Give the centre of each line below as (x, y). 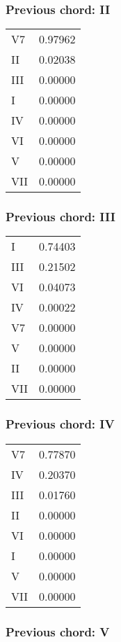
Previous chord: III (60, 217)
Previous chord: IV (60, 424)
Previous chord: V (58, 631)
